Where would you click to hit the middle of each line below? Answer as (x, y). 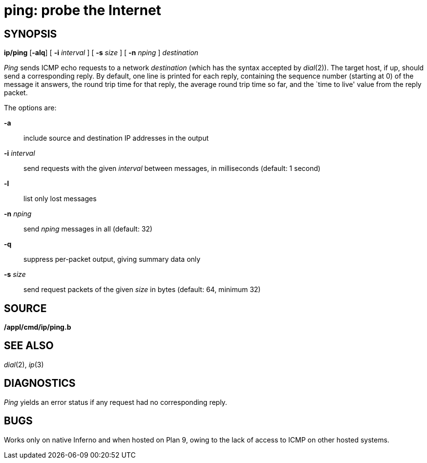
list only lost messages (60, 199)
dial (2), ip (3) (24, 364)
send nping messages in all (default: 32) (88, 229)
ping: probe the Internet (83, 10)
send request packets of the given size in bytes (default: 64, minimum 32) (142, 290)
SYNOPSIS (31, 34)
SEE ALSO (29, 346)
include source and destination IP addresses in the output (116, 138)
